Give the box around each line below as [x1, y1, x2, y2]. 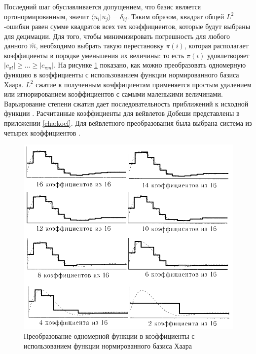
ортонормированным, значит [4, 11, 89, 21]
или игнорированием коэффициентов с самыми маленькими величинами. [4, 89, 223, 99]
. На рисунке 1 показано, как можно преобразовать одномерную [54, 60, 246, 70]
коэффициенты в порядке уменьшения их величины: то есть [4, 50, 184, 60]
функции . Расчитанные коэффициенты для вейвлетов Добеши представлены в [4, 108, 240, 118]
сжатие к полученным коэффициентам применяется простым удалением [36, 79, 252, 89]
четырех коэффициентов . [4, 127, 81, 138]
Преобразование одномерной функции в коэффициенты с [24, 330, 195, 341]
